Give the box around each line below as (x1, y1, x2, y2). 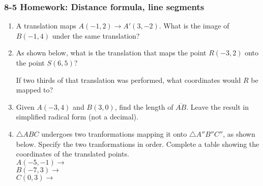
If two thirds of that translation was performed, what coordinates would (16, 74, 241, 85)
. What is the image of (159, 20, 229, 31)
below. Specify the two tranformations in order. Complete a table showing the (16, 138, 259, 149)
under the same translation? (52, 30, 140, 41)
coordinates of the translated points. (16, 148, 129, 159)
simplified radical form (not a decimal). (16, 111, 138, 122)
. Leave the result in (186, 101, 249, 112)
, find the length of (114, 101, 173, 112)
